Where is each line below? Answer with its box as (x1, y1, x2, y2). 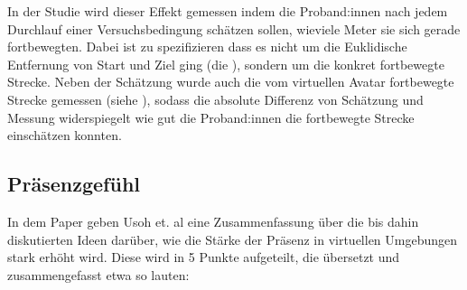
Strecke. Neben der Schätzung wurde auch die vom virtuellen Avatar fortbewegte (7, 72, 454, 91)
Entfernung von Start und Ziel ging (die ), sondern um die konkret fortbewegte (7, 54, 444, 73)
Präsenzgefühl (7, 170, 140, 198)
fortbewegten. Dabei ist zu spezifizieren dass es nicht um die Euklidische (7, 37, 407, 56)
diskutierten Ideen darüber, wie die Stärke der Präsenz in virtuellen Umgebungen (7, 229, 458, 248)
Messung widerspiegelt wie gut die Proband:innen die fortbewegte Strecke (7, 108, 415, 126)
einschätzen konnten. (7, 126, 122, 145)
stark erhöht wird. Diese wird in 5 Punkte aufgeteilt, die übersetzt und (7, 248, 400, 267)
